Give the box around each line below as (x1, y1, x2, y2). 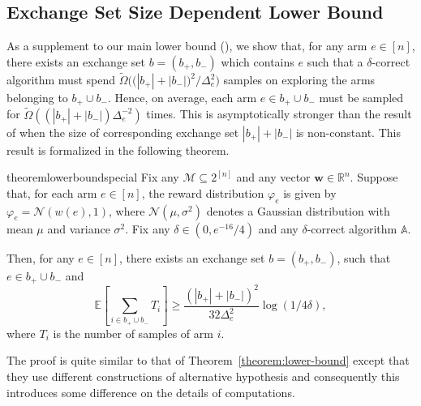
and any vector (236, 169, 311, 186)
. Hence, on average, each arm (107, 89, 257, 106)
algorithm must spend (6, 71, 115, 88)
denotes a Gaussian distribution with (206, 202, 390, 219)
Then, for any (6, 249, 75, 266)
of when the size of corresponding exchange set (6, 123, 239, 140)
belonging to (6, 89, 68, 106)
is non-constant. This (295, 123, 401, 140)
